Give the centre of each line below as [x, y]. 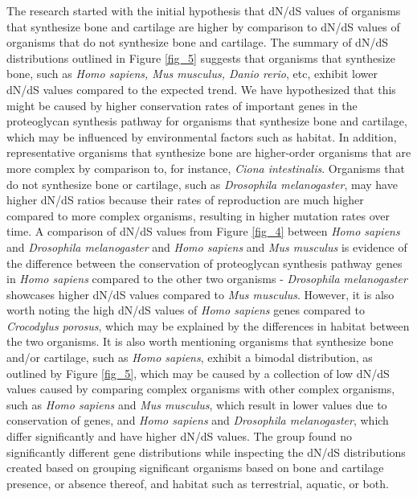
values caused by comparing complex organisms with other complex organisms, [201, 389]
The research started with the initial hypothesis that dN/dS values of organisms [204, 10]
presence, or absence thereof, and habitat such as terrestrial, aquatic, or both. [198, 483]
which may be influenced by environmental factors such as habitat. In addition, [202, 136]
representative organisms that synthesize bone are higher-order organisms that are [209, 152]
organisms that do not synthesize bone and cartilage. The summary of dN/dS [197, 42]
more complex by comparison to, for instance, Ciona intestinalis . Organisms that [206, 168]
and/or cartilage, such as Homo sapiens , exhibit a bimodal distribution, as [190, 357]
